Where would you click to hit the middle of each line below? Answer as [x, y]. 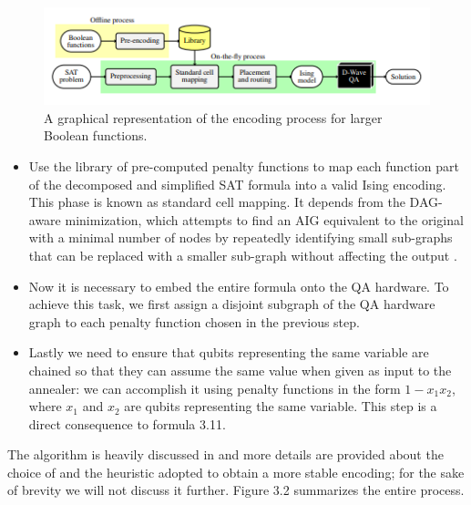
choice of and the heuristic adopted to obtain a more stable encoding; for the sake [236, 472]
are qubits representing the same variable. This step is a [281, 406]
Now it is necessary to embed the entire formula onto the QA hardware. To [239, 286]
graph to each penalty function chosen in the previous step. [194, 321]
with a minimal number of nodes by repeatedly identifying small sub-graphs [241, 237]
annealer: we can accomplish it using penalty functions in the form [215, 388]
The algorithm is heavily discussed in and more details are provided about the [225, 454]
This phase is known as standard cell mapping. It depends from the [217, 202]
